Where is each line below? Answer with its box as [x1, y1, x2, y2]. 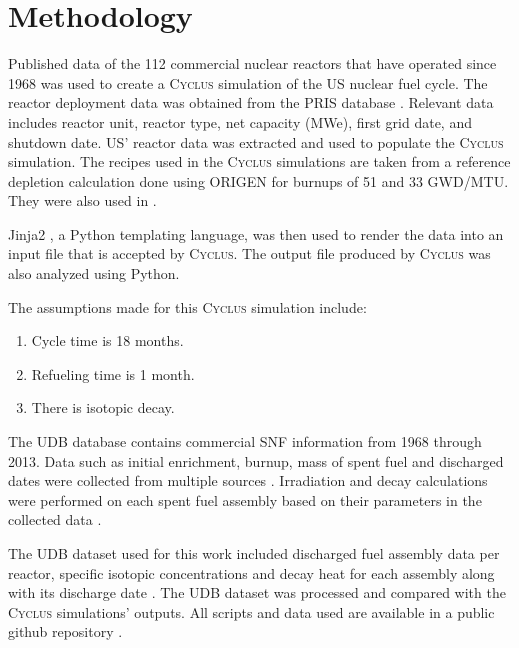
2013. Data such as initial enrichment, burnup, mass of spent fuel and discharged [8, 450, 504, 471]
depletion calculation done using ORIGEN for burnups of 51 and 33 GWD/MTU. [8, 170, 509, 191]
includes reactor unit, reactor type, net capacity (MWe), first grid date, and [8, 111, 472, 132]
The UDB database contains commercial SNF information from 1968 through [8, 431, 482, 452]
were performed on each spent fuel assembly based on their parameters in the [8, 489, 482, 510]
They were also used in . [8, 190, 157, 211]
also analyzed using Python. [8, 263, 180, 284]
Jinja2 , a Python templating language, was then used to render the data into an [8, 223, 504, 244]
